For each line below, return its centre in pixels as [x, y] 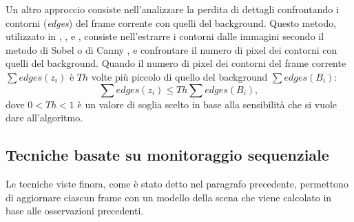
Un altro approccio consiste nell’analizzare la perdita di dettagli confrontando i [172, 9]
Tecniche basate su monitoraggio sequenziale [167, 155]
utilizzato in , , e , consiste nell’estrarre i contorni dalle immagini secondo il [165, 36]
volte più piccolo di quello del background [179, 76]
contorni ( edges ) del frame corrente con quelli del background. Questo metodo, [171, 22]
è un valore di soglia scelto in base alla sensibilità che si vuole [207, 104]
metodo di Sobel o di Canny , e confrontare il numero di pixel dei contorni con [171, 49]
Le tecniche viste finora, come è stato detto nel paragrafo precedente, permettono [177, 183]
